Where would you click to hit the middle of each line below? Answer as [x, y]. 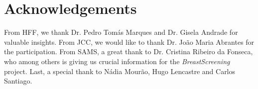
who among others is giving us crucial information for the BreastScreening [117, 61]
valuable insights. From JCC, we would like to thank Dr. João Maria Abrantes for [129, 42]
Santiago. [18, 81]
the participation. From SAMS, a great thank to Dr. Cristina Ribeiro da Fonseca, [129, 51]
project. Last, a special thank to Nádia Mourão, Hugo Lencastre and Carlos [120, 71]
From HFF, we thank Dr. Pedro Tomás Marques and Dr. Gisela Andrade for [121, 32]
